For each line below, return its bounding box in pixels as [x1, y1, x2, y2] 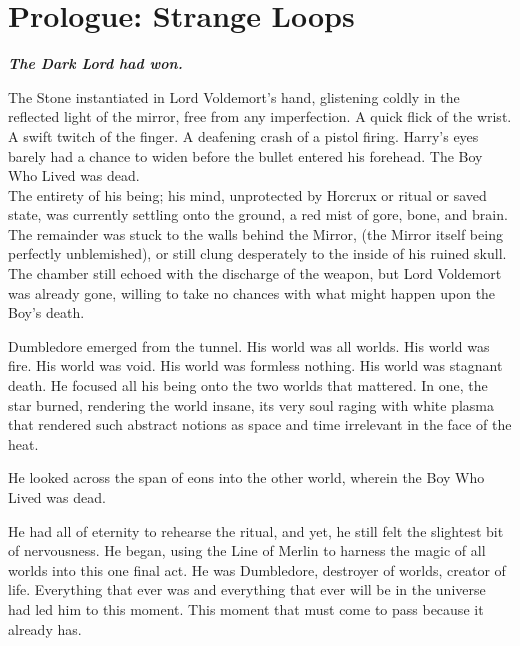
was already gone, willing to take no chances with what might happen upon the [8, 282, 496, 303]
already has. [8, 618, 82, 639]
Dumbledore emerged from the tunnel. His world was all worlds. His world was [8, 335, 490, 356]
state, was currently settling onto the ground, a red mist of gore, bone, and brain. [8, 204, 508, 225]
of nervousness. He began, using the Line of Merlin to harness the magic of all [8, 540, 486, 561]
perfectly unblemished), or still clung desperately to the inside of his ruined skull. [8, 243, 507, 264]
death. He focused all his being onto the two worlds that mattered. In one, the [8, 375, 488, 396]
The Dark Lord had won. [8, 53, 183, 74]
